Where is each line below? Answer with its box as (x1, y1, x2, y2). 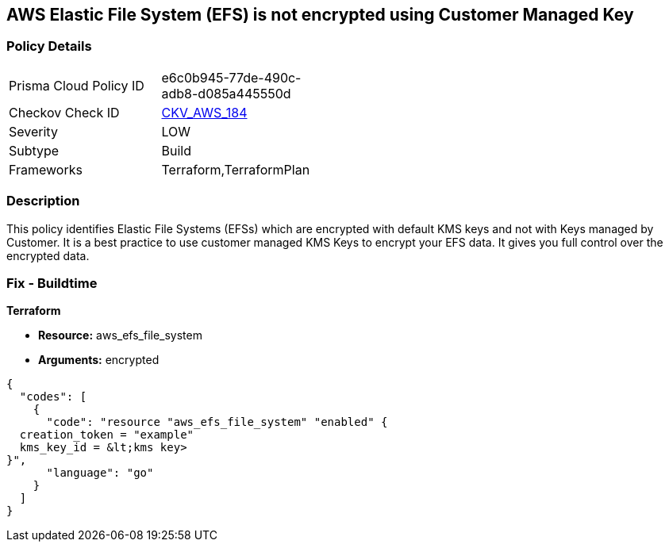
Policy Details (6, 38, 92, 55)
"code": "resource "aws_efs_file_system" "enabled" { (46, 416, 388, 429)
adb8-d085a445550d (161, 85, 291, 102)
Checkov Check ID (9, 104, 120, 121)
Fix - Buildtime (6, 274, 98, 291)
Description (6, 193, 80, 209)
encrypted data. (6, 248, 90, 263)
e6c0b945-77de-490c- (161, 69, 302, 86)
